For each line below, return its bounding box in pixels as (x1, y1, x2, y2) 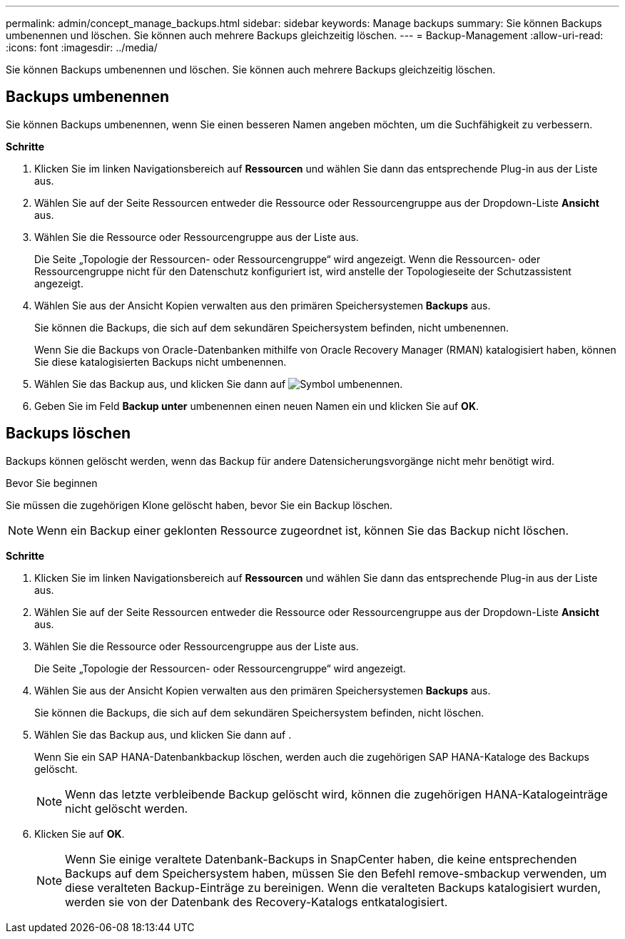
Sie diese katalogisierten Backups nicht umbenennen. (34, 355, 287, 368)
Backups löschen (6, 424, 131, 443)
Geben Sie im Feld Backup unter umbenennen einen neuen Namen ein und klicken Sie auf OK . (34, 399, 479, 412)
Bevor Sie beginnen (6, 476, 98, 489)
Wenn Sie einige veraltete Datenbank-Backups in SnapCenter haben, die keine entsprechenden (65, 851, 577, 866)
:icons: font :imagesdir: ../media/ (6, 41, 158, 53)
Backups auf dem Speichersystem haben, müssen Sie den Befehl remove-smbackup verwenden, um (65, 866, 607, 881)
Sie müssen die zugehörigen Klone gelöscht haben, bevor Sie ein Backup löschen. (6, 498, 393, 511)
